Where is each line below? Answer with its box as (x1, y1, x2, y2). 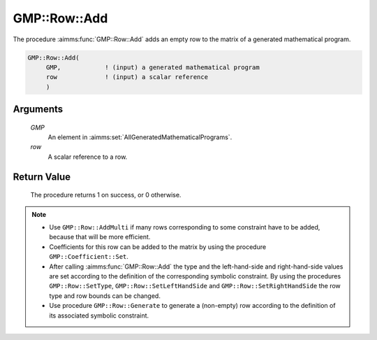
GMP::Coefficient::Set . (49, 253, 129, 261)
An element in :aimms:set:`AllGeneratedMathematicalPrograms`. (47, 133, 232, 141)
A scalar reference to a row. (47, 153, 128, 161)
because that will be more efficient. (49, 233, 151, 241)
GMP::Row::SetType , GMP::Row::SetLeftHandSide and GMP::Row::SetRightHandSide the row (49, 282, 341, 290)
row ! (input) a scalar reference (45, 73, 209, 81)
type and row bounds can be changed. (49, 291, 161, 300)
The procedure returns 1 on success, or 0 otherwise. (30, 191, 182, 199)
